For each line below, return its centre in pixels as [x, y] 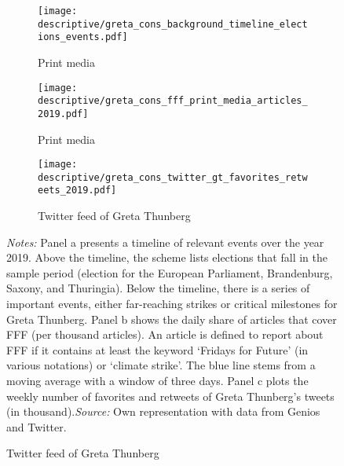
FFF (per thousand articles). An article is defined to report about [165, 334]
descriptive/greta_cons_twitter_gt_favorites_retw [173, 177]
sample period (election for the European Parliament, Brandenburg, [170, 272]
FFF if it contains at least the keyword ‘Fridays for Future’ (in [157, 349]
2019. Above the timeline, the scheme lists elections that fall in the [167, 257]
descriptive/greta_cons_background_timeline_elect [173, 24]
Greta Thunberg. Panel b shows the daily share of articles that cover [172, 319]
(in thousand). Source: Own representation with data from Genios [163, 411]
